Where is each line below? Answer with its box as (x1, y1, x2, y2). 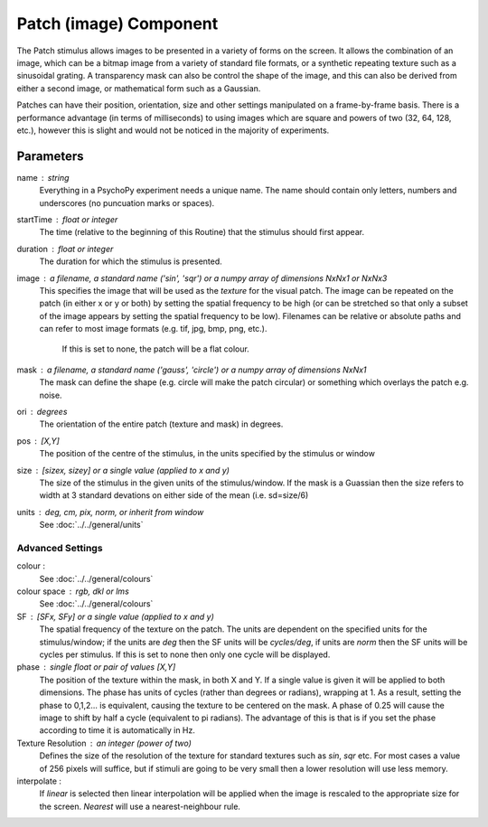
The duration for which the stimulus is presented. (39, 256, 223, 267)
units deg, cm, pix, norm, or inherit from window (16, 506, 204, 517)
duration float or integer (16, 243, 114, 254)
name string (16, 172, 70, 183)
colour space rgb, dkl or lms (16, 586, 130, 597)
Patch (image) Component (16, 14, 219, 33)
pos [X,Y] (16, 435, 61, 446)
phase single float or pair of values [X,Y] (16, 662, 176, 672)
